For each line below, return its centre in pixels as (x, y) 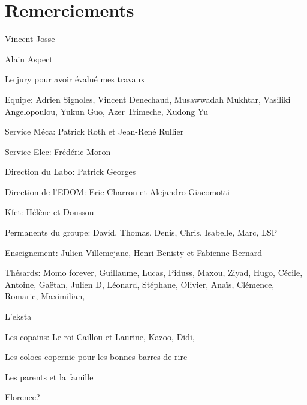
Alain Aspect (29, 59)
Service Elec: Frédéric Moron (58, 151)
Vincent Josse (30, 39)
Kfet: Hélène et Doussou (49, 212)
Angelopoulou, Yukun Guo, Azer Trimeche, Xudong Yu (106, 111)
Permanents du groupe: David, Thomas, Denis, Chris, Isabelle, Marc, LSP (141, 232)
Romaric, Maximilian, (45, 296)
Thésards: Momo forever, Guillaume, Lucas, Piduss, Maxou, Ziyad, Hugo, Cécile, (154, 273)
